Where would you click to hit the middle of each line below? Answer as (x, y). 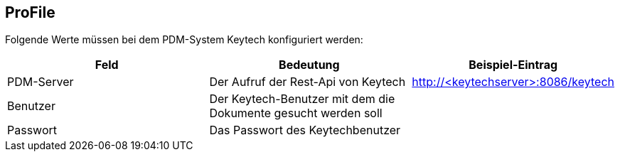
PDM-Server (41, 82)
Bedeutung (309, 65)
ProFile (30, 12)
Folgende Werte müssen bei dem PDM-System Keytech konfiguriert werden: (184, 40)
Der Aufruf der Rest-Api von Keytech (308, 82)
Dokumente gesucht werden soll (296, 113)
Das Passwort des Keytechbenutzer (305, 130)
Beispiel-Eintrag (513, 65)
